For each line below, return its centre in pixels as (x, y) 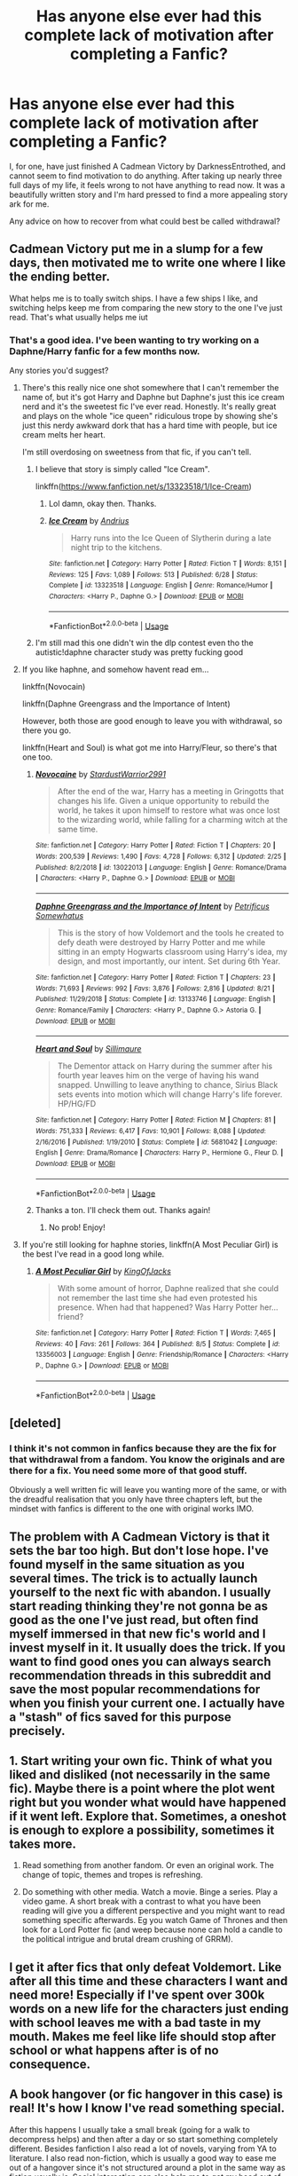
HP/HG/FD (77, 1104)
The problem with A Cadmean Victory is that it (140, 1537)
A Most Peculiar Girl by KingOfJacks (103, 1272)
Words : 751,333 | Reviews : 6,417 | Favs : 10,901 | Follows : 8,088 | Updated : (150, 1131)
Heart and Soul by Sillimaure (88, 1049)
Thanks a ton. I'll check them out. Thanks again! (123, 1210)
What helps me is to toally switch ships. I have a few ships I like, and (134, 298)
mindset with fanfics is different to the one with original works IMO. (132, 1509)
